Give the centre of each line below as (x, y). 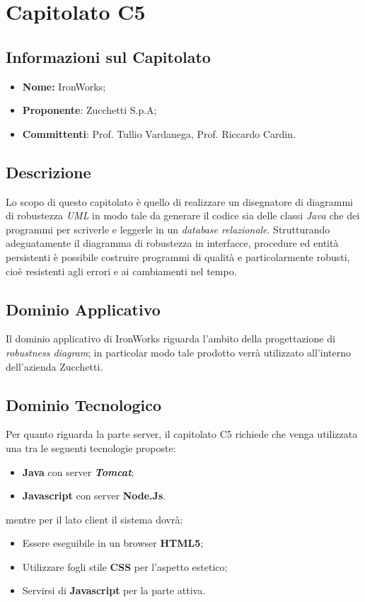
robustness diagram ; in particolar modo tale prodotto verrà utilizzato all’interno (178, 352)
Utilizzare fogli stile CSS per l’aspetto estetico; (125, 566)
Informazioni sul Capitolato (108, 56)
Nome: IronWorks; (64, 86)
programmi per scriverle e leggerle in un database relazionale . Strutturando (168, 229)
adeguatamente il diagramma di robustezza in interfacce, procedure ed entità (172, 243)
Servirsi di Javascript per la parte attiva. (114, 590)
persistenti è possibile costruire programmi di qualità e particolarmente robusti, (178, 256)
